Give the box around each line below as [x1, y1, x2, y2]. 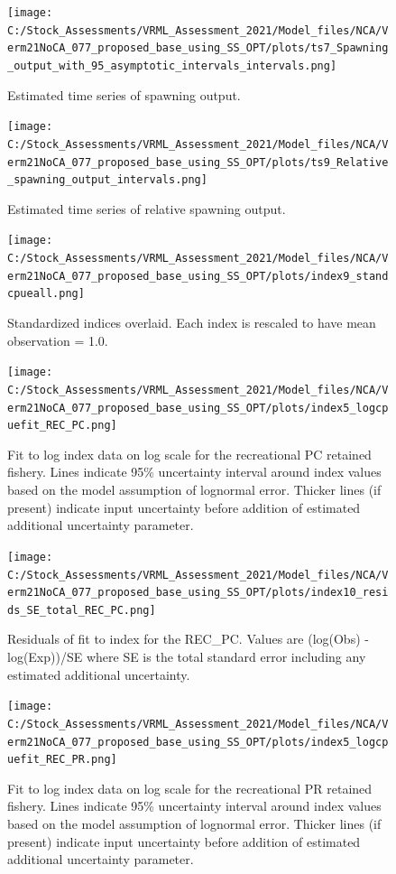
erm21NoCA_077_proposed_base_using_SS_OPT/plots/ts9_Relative [7, 155, 389, 169]
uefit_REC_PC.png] [7, 419, 117, 432]
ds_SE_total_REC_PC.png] [7, 603, 156, 617]
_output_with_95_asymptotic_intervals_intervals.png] [7, 59, 337, 72]
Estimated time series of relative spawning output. [7, 199, 286, 218]
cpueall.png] [7, 287, 85, 301]
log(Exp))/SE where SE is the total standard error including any [7, 647, 366, 666]
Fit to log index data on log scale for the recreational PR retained [7, 778, 373, 797]
